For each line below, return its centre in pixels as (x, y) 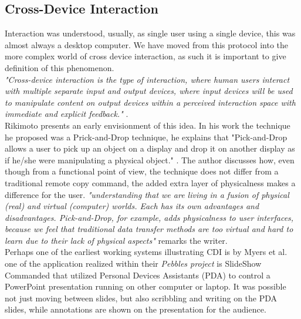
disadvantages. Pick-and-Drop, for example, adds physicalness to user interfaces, (149, 217)
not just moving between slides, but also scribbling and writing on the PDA (141, 298)
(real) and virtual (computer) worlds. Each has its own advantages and (132, 206)
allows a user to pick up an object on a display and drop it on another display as (150, 148)
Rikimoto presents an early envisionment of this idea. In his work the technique (148, 125)
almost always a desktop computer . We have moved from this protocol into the (147, 44)
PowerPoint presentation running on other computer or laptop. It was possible (146, 286)
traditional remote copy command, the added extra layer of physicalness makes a (150, 182)
